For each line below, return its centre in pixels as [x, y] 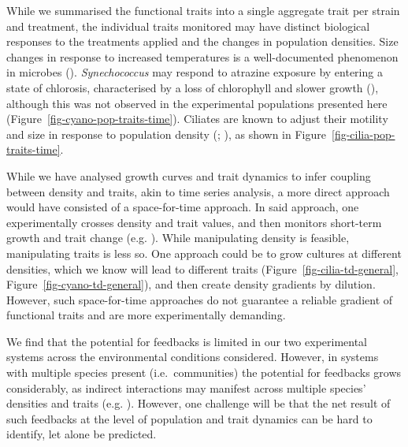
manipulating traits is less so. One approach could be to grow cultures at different [204, 253]
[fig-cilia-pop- [363, 134]
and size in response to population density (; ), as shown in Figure [166, 134]
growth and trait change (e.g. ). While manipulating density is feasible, [178, 238]
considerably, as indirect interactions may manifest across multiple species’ [186, 387]
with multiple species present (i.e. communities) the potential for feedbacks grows [204, 372]
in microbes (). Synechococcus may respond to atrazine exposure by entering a [195, 72]
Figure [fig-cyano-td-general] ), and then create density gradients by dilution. [191, 284]
